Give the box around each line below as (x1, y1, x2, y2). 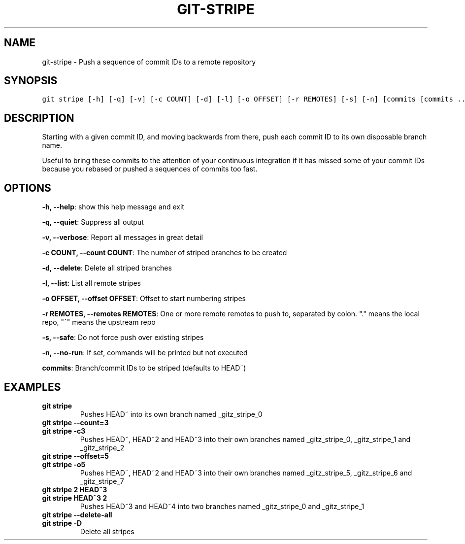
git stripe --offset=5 (42, 451, 109, 460)
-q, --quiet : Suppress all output (42, 218, 144, 227)
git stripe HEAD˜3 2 (42, 493, 107, 502)
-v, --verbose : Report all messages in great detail (42, 233, 203, 242)
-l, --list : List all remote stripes (42, 279, 141, 288)
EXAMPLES (4, 380, 61, 393)
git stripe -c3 (42, 426, 86, 435)
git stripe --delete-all (42, 510, 112, 519)
